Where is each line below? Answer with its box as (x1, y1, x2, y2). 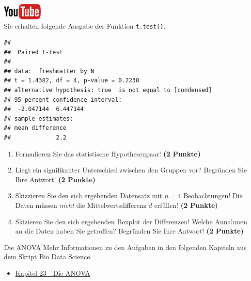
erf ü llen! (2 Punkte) (154, 200, 218, 210)
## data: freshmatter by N (4, 67, 94, 75)
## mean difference (4, 125, 66, 132)
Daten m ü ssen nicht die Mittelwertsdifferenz (15, 200, 146, 210)
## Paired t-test (4, 48, 63, 56)
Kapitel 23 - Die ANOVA (15, 267, 90, 278)
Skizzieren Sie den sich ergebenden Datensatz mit (15, 190, 162, 201)
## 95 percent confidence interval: (4, 96, 122, 103)
